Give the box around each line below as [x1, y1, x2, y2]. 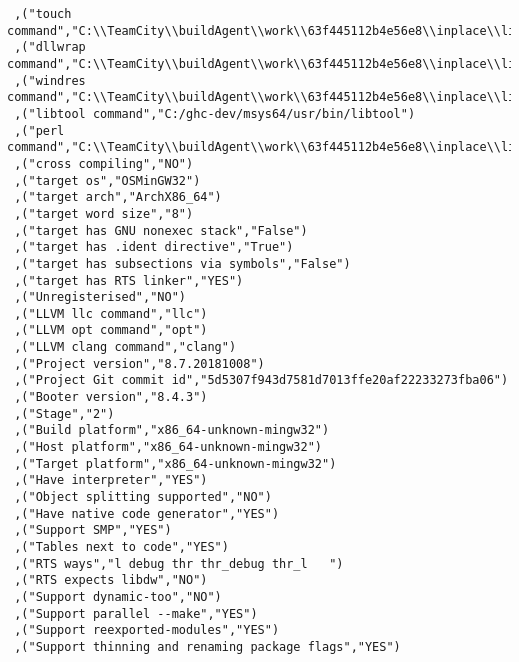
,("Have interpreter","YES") [14, 473, 208, 488]
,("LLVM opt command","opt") [14, 323, 208, 338]
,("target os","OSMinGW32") [14, 173, 201, 188]
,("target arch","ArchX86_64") [14, 190, 222, 205]
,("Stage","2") [14, 406, 115, 421]
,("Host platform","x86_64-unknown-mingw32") [14, 440, 322, 455]
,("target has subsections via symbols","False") [14, 256, 351, 271]
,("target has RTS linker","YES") [14, 273, 244, 288]
